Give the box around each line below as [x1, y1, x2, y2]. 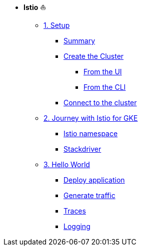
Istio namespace [63, 129, 118, 138]
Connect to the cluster [63, 98, 137, 107]
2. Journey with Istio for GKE [43, 114, 138, 122]
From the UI [83, 67, 122, 76]
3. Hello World [43, 160, 90, 169]
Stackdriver [63, 145, 101, 153]
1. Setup [43, 21, 70, 29]
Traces [63, 207, 86, 215]
